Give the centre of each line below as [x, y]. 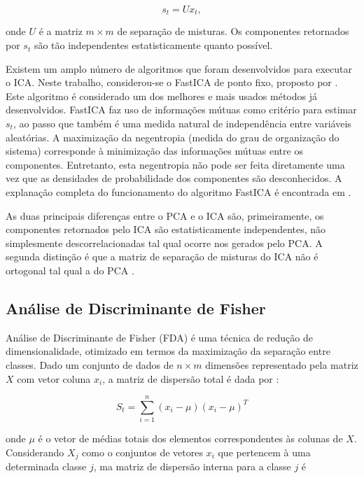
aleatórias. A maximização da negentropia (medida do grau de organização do [173, 137]
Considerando [35, 452]
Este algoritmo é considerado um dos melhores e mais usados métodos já [161, 96]
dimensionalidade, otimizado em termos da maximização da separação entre [168, 351]
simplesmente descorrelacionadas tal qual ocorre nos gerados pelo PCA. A [164, 242]
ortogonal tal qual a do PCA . [70, 270]
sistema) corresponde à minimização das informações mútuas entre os [154, 151]
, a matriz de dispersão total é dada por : [191, 378]
